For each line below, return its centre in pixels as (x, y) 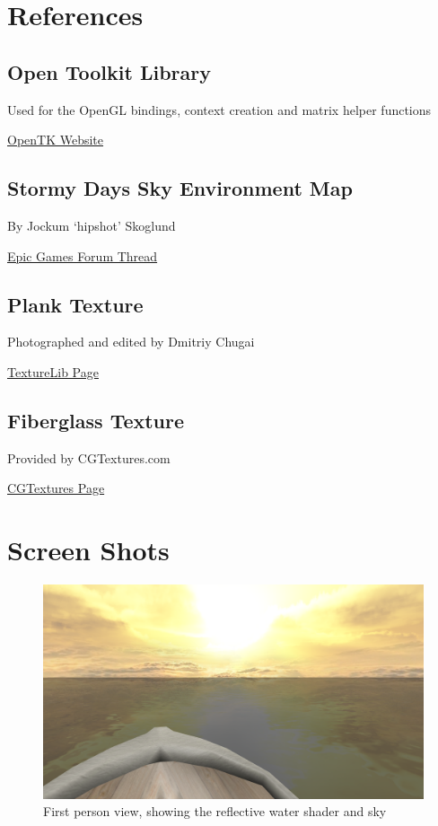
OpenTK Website (56, 140)
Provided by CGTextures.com (89, 457)
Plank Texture (75, 304)
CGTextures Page (56, 488)
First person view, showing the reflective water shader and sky (215, 811)
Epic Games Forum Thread (83, 255)
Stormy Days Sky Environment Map (180, 188)
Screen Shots (88, 550)
